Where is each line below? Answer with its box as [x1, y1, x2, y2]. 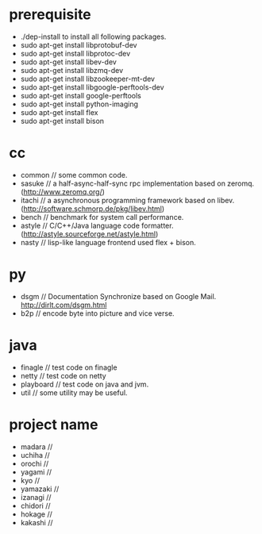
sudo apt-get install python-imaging [20, 99, 138, 109]
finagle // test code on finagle [20, 363, 118, 372]
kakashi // [20, 517, 53, 527]
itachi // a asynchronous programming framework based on [20, 195, 216, 205]
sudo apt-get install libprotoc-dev [20, 48, 131, 58]
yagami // [20, 467, 52, 477]
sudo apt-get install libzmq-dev [20, 65, 124, 75]
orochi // [20, 459, 49, 468]
